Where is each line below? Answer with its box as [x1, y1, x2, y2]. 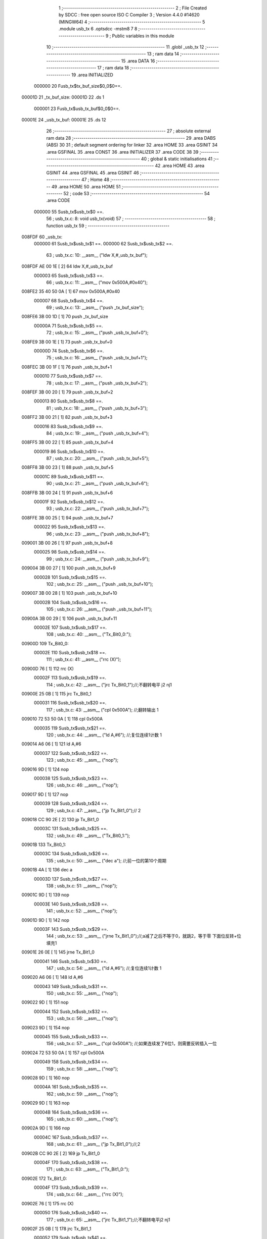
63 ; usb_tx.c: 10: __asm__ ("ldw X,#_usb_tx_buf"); [46, 252, 148, 258]
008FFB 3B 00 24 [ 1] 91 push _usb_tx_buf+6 [21, 490, 113, 496]
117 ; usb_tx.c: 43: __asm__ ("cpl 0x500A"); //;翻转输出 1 [46, 707, 159, 713]
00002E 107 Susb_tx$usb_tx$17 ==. [34, 624, 107, 630]
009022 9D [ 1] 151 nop [21, 999, 69, 1006]
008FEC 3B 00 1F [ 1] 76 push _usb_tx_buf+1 [21, 364, 112, 370]
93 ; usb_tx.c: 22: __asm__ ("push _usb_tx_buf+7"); [46, 506, 149, 511]
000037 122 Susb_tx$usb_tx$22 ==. [34, 750, 108, 756]
